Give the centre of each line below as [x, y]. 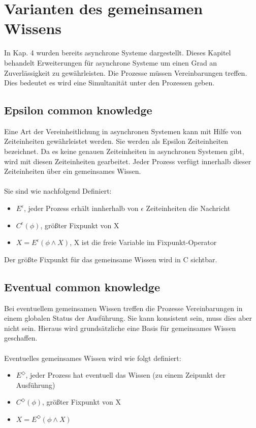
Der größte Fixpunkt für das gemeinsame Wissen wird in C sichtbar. [111, 259]
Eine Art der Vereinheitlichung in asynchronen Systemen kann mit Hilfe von [123, 131]
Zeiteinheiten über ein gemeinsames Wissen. [73, 171]
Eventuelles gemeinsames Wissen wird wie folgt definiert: [93, 358]
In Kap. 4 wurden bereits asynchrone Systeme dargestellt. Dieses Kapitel [118, 53]
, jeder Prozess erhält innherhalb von [81, 208]
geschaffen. [21, 338]
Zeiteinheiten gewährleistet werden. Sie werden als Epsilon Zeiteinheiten [116, 141]
